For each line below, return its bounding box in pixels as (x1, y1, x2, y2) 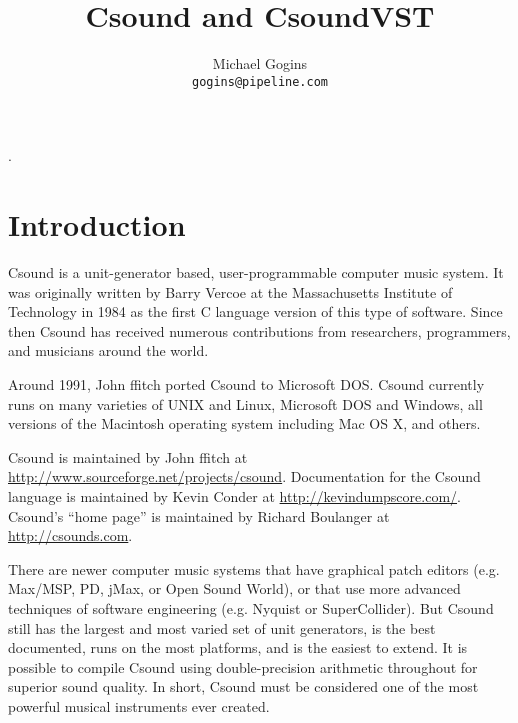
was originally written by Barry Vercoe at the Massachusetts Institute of (8, 281, 453, 302)
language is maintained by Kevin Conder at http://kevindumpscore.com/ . (8, 486, 461, 507)
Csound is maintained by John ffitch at (8, 446, 248, 467)
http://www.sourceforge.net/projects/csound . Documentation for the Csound (8, 466, 481, 487)
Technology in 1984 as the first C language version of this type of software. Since (8, 301, 503, 322)
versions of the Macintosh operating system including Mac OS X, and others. (8, 413, 481, 434)
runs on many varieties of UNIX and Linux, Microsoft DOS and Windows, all (8, 393, 483, 414)
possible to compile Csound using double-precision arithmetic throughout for (8, 656, 478, 677)
